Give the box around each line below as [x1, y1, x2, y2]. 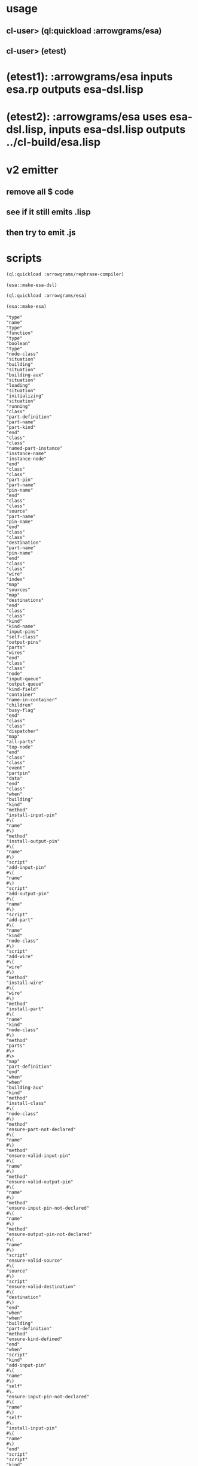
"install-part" [6, 1006, 44, 1012]
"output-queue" [6, 681, 44, 687]
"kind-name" [6, 623, 36, 630]
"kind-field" [6, 686, 39, 693]
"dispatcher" [6, 728, 39, 735]
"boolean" [6, 341, 31, 347]
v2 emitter [6, 163, 59, 177]
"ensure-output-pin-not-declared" [6, 1231, 93, 1238]
